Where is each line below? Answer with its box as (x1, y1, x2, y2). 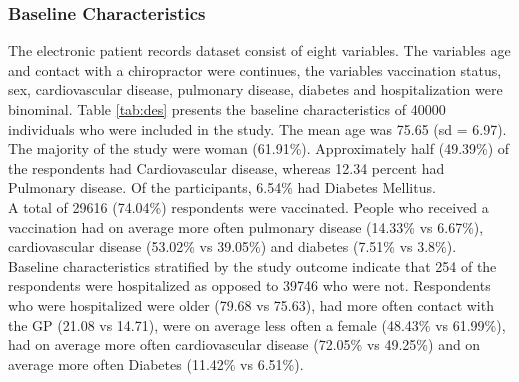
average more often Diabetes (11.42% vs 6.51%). (8, 353, 304, 374)
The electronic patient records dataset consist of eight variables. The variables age (8, 40, 511, 61)
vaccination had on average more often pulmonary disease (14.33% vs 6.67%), (8, 216, 484, 237)
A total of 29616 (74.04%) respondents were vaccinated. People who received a (8, 196, 489, 217)
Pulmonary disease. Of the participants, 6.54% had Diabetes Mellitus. (8, 177, 436, 198)
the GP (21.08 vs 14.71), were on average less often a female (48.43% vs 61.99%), (8, 314, 506, 335)
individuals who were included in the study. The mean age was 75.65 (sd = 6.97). (8, 118, 507, 139)
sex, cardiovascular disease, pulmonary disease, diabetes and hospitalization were (8, 79, 503, 100)
